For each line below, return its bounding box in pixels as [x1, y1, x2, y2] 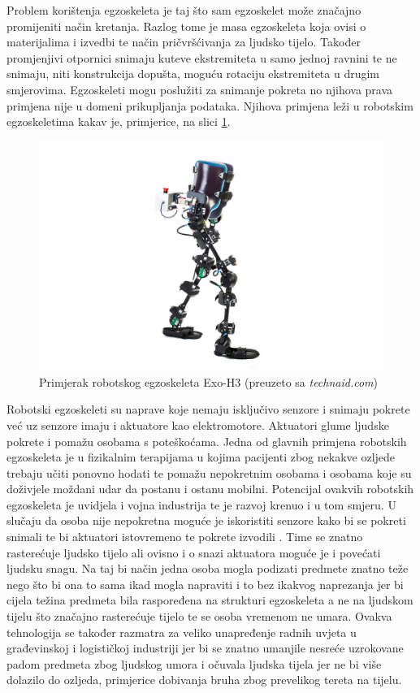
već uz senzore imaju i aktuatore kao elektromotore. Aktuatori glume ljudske [6, 416, 389, 433]
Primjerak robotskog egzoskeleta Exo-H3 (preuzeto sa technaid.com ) [39, 373, 379, 390]
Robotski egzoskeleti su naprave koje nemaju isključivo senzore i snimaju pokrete [6, 401, 410, 418]
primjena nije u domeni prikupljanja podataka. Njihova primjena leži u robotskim [6, 97, 414, 114]
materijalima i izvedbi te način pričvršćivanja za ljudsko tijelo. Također [6, 33, 361, 50]
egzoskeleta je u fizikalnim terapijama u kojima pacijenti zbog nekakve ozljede [6, 448, 396, 466]
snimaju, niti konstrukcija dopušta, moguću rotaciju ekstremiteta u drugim [6, 65, 380, 82]
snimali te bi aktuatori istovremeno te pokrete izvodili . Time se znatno [6, 528, 363, 545]
